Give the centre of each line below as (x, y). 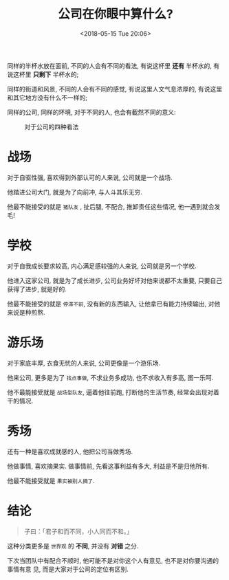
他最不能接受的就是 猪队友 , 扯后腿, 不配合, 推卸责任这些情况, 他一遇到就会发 (114, 206)
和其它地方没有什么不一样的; (47, 98)
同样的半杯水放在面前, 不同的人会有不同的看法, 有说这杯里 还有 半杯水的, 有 (113, 65)
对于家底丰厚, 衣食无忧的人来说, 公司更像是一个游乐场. (84, 363)
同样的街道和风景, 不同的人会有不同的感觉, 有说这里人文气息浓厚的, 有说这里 (115, 89)
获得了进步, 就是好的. (37, 289)
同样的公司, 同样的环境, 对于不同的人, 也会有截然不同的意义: (91, 112)
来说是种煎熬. (26, 312)
